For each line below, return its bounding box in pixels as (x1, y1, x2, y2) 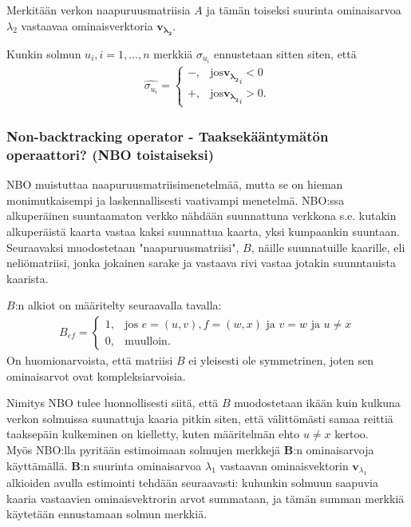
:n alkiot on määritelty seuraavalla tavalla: (14, 297, 222, 313)
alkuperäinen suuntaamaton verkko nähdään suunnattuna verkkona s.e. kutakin (6, 207, 397, 224)
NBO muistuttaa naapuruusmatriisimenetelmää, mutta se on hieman (6, 176, 343, 193)
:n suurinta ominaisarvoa (80, 457, 202, 473)
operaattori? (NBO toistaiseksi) (6, 144, 214, 164)
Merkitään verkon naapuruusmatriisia (6, 2, 191, 18)
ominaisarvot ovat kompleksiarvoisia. (6, 367, 186, 384)
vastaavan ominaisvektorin (219, 457, 349, 473)
